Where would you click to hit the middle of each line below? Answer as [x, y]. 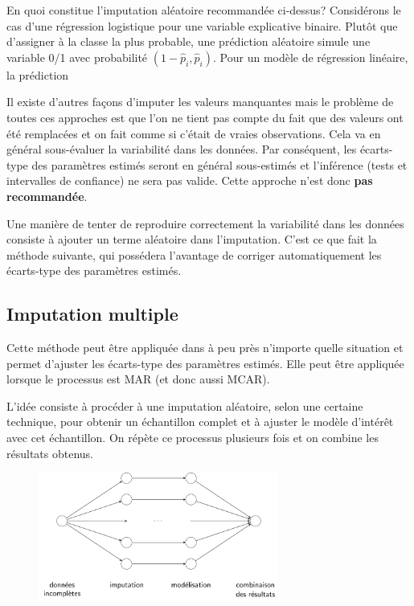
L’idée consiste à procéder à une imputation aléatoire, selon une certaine [185, 405]
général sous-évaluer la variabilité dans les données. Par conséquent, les [182, 149]
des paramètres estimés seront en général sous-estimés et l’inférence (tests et [219, 164]
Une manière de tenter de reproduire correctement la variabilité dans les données [205, 223]
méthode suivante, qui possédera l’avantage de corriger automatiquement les [194, 254]
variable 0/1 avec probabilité [77, 57]
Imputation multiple [92, 314]
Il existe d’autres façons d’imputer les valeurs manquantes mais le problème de [200, 102]
